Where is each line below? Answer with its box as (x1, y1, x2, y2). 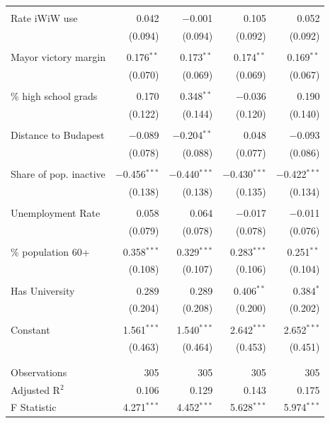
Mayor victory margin (11, 49, 106, 64)
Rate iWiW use (11, 11, 78, 25)
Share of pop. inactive (11, 166, 106, 181)
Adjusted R (11, 382, 60, 397)
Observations (11, 364, 67, 379)
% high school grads (11, 88, 98, 103)
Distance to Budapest (11, 127, 105, 142)
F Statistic (11, 400, 57, 414)
